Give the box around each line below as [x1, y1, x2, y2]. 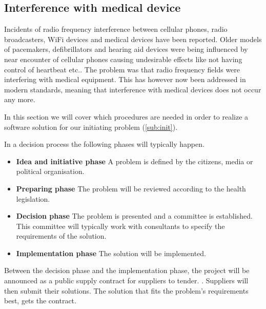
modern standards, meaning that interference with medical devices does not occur [4, 84, 261, 94]
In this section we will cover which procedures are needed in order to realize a [4, 111, 249, 122]
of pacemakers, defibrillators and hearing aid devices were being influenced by [4, 44, 248, 54]
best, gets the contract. [4, 295, 76, 306]
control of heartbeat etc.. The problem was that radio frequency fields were [4, 64, 240, 74]
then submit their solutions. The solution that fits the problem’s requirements [4, 285, 249, 296]
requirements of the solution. [16, 230, 107, 241]
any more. [4, 94, 35, 105]
